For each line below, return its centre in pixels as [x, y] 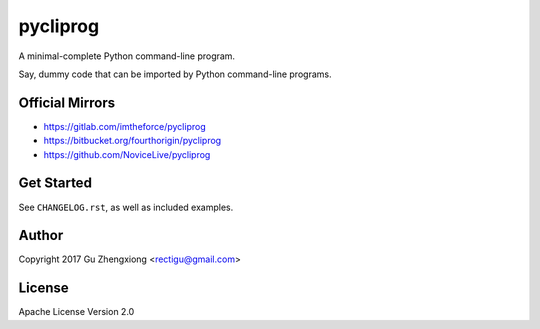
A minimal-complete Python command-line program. [126, 56]
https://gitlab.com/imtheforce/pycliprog [124, 126]
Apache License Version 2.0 [76, 312]
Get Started [55, 183]
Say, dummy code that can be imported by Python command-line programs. [175, 74]
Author [41, 235]
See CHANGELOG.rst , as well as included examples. [126, 207]
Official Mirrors [66, 102]
